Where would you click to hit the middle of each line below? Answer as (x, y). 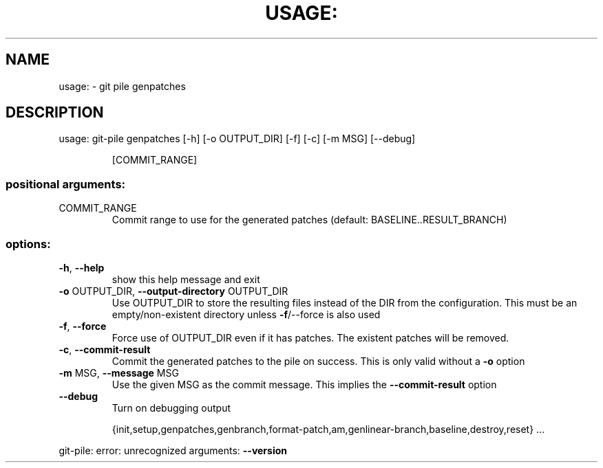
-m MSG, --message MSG (119, 372)
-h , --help (82, 267)
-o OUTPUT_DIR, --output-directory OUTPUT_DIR (173, 291)
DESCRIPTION (55, 113)
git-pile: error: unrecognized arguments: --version (173, 450)
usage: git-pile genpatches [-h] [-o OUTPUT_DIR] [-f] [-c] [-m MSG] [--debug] (237, 139)
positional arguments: (66, 184)
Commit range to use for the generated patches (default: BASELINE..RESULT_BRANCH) (309, 220)
